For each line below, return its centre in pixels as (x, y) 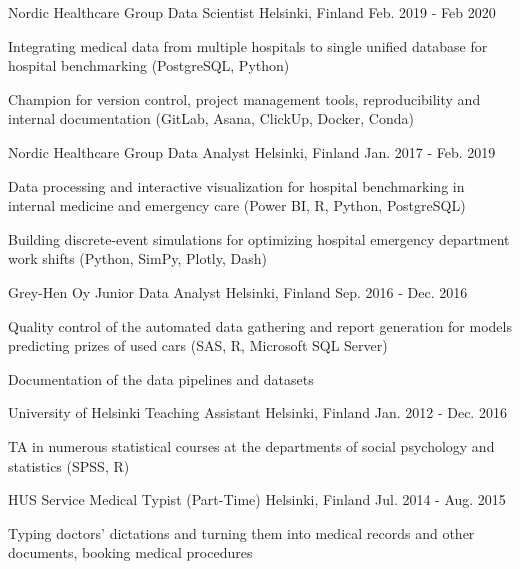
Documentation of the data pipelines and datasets (161, 378)
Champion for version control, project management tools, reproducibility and (244, 98)
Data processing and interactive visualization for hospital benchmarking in (236, 185)
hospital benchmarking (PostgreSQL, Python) (149, 65)
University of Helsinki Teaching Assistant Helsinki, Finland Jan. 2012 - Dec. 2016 (257, 412)
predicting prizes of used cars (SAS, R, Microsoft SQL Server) (198, 345)
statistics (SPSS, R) (69, 465)
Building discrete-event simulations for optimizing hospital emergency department (259, 238)
